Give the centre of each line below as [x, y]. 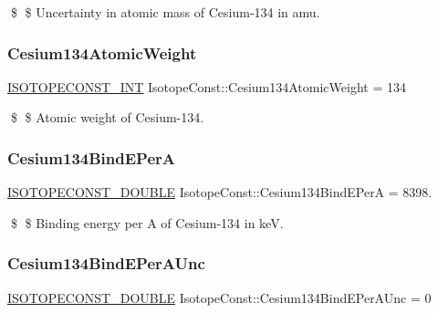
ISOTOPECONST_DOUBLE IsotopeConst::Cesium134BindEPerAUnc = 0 [219, 297]
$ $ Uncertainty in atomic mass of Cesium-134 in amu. [165, 12]
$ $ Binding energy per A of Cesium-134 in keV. [147, 222]
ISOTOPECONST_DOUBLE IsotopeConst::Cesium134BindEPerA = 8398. [220, 192]
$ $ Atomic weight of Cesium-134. [107, 117]
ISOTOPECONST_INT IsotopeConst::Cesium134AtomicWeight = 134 [207, 86]
